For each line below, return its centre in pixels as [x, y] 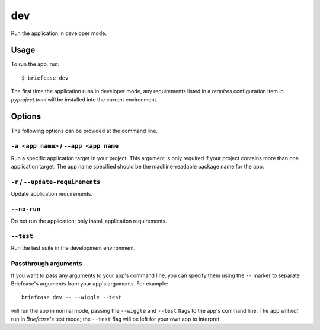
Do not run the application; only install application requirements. [89, 221]
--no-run [26, 209]
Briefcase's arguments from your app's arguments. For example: [89, 284]
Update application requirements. [52, 194]
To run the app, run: [35, 64]
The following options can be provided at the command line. [84, 131]
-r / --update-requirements [56, 182]
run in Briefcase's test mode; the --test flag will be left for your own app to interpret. [116, 319]
